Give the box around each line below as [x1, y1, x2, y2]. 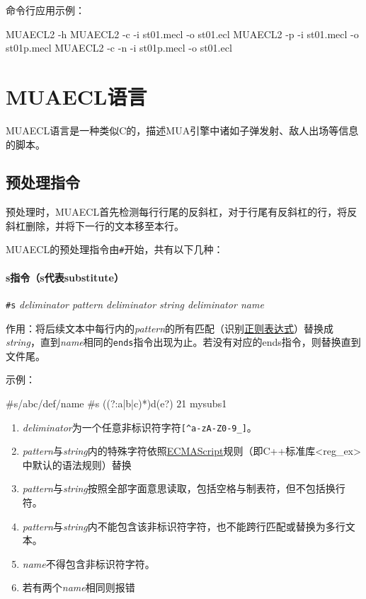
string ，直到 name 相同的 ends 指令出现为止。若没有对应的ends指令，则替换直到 [6, 335, 361, 349]
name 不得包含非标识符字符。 [22, 556, 155, 571]
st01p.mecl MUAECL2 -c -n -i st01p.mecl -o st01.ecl [6, 40, 232, 55]
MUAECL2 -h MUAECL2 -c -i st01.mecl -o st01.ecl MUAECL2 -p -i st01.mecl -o [6, 26, 359, 41]
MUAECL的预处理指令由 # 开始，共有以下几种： [6, 242, 224, 257]
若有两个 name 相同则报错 [22, 580, 135, 595]
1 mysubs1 [181, 396, 227, 411]
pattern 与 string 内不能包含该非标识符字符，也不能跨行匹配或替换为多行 [22, 518, 345, 533]
